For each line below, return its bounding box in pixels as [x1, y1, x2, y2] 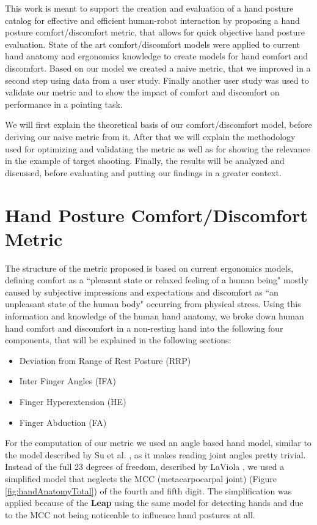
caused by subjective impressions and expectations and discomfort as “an [5, 285, 279, 298]
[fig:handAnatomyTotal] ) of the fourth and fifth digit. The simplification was [5, 484, 292, 497]
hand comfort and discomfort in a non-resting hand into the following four [5, 321, 283, 334]
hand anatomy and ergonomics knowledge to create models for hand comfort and [5, 50, 308, 62]
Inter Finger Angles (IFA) [19, 374, 116, 387]
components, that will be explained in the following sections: [5, 333, 231, 346]
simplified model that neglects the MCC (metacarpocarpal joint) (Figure [5, 472, 277, 485]
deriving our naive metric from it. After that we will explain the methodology [5, 130, 296, 143]
